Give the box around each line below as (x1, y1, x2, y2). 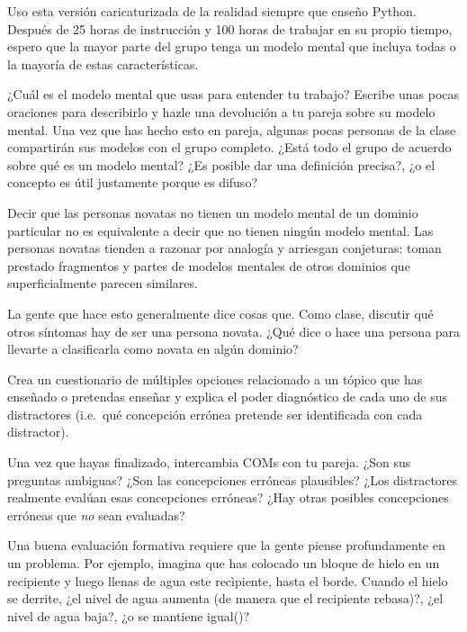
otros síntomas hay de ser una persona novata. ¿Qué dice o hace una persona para (7, 321, 461, 340)
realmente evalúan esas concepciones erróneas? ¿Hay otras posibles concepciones (7, 488, 449, 507)
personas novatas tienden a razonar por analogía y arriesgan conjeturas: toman (7, 239, 442, 257)
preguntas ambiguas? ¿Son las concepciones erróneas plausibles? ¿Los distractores (7, 470, 458, 489)
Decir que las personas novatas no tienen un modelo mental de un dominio (7, 203, 418, 221)
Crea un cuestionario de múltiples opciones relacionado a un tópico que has (7, 369, 423, 388)
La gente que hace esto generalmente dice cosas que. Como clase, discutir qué (7, 303, 434, 322)
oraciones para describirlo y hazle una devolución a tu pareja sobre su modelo (7, 102, 436, 121)
